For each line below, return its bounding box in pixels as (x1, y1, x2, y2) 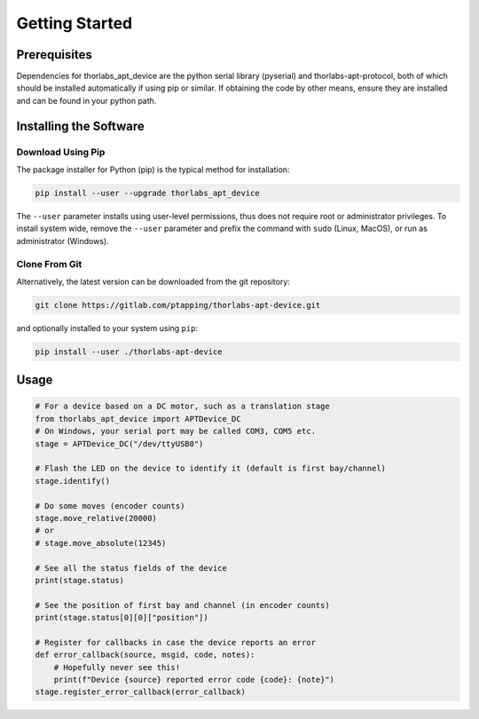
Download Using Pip (16, 146, 106, 158)
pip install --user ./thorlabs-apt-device (35, 346, 223, 357)
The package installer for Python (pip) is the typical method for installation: (16, 164, 290, 175)
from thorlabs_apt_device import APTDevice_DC (35, 414, 241, 423)
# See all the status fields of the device (35, 563, 228, 573)
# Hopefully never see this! (53, 662, 181, 672)
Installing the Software (16, 118, 145, 133)
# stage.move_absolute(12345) (35, 538, 167, 548)
